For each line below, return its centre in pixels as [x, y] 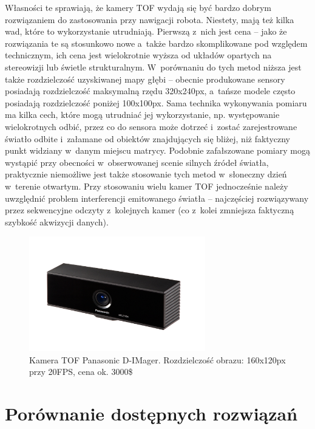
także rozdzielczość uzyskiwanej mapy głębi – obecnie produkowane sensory [145, 79]
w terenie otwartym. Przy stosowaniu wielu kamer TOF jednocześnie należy [147, 186]
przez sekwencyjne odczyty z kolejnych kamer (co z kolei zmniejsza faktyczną [150, 210]
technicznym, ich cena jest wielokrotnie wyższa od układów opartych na [138, 55]
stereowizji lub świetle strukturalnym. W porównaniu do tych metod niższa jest [153, 67]
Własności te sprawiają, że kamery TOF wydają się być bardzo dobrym [138, 7]
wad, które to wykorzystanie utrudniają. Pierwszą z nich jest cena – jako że [146, 31]
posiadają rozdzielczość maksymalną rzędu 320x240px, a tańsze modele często [150, 91]
